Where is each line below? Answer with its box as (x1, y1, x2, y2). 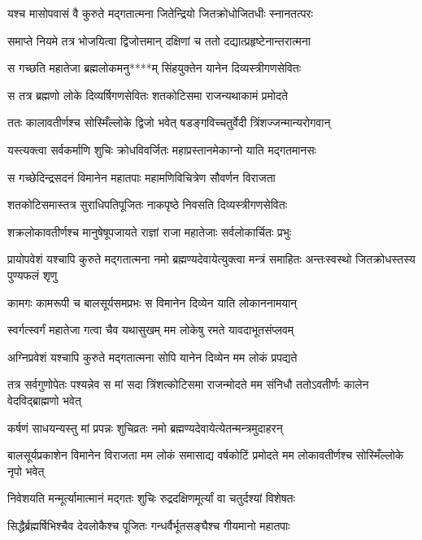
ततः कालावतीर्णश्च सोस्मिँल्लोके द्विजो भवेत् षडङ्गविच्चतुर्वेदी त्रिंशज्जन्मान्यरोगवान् (7, 114, 331, 131)
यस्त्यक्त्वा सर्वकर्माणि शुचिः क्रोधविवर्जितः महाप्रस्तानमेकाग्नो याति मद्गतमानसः (7, 141, 316, 158)
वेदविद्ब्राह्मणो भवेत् (7, 391, 81, 408)
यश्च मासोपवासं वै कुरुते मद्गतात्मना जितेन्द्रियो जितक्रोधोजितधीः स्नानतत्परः (7, 5, 313, 21)
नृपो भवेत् (7, 462, 45, 479)
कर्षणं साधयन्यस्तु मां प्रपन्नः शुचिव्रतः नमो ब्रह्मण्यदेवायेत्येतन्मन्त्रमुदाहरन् (7, 419, 283, 436)
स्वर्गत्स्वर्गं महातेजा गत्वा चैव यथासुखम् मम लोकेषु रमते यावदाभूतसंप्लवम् (7, 321, 294, 338)
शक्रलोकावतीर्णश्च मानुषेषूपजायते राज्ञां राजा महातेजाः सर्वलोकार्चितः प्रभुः (7, 223, 291, 240)
